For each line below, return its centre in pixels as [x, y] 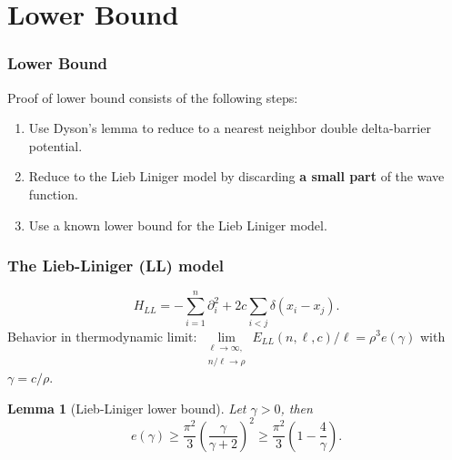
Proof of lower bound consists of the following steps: [153, 97]
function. [53, 194]
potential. [55, 145]
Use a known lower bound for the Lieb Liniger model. [178, 225]
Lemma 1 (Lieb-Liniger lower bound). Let [127, 408]
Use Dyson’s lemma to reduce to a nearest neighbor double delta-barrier [230, 128]
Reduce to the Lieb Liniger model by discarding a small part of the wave [236, 176]
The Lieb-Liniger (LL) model [116, 266]
